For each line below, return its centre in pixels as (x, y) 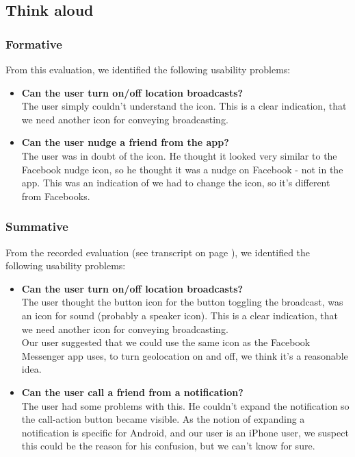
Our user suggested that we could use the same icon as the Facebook (166, 342)
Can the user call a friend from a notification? (132, 392)
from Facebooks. (56, 196)
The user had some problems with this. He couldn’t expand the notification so (185, 405)
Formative (34, 44)
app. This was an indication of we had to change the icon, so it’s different (176, 183)
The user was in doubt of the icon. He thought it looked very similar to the (179, 155)
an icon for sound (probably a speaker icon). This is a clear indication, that (180, 315)
